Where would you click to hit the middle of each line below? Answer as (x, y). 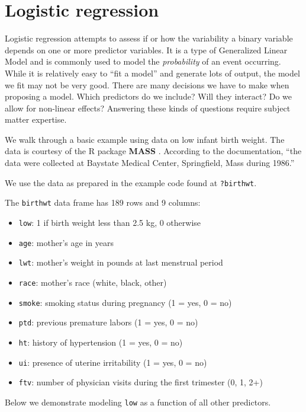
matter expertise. (36, 119)
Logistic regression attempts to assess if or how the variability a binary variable (149, 38)
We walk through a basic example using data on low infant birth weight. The (145, 139)
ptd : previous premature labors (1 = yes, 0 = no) (108, 322)
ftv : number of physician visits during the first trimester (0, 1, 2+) (141, 382)
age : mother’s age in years (66, 242)
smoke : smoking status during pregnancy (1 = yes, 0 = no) (125, 302)
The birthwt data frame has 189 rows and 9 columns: (103, 202)
